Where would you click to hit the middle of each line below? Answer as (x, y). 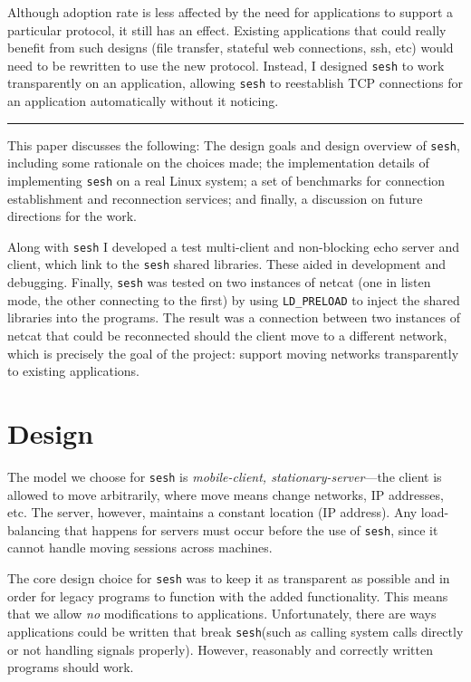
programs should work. (71, 667)
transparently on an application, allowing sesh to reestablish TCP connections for (235, 83)
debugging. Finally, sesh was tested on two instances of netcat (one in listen (219, 282)
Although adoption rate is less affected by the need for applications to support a (231, 12)
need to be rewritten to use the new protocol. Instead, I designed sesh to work (226, 65)
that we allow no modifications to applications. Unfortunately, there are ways (222, 614)
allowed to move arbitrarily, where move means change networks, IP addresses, (226, 494)
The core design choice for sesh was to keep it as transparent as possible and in (229, 578)
